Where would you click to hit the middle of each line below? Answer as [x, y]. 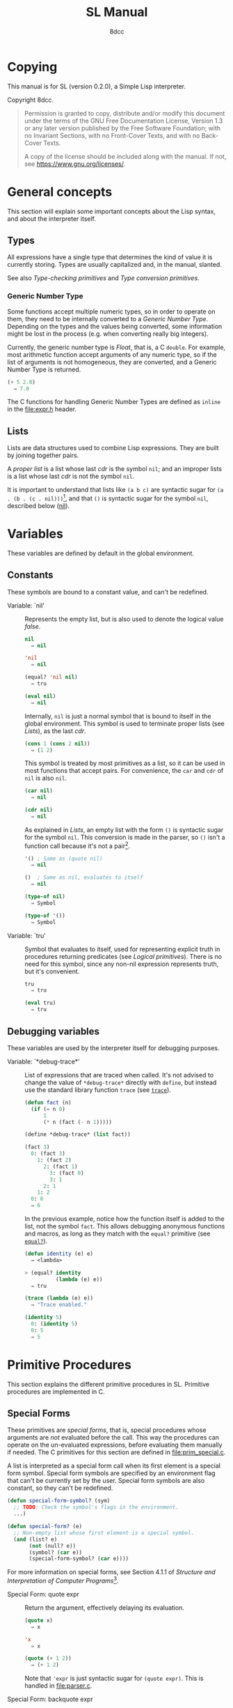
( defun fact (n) [48, 1102]
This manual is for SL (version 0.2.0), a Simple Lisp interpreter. [97, 86]
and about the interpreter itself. [51, 218]
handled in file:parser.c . [58, 1686]
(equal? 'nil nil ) [51, 677]
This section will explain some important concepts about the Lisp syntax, [111, 211]
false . [33, 626]
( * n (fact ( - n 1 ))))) [78, 1122]
